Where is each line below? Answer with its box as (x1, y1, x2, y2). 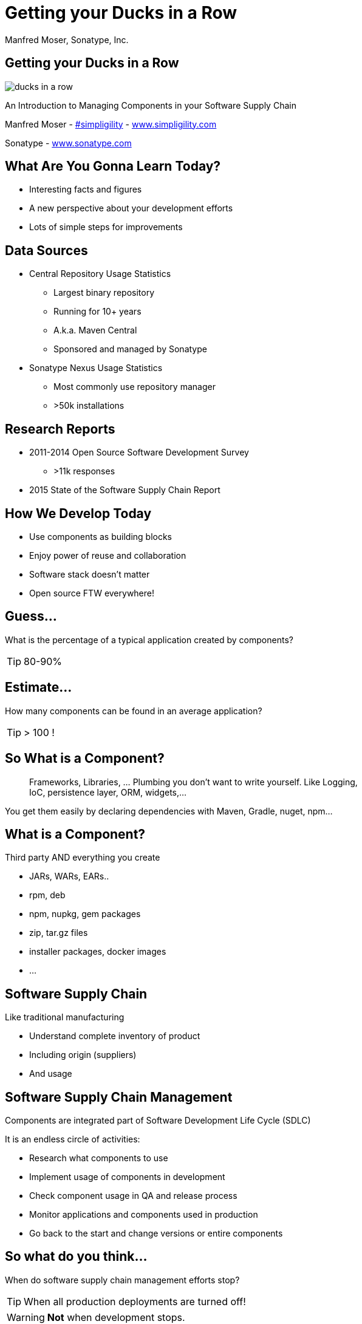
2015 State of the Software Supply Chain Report (29, 485, 220, 496)
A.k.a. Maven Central (53, 325, 137, 336)
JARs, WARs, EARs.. (29, 871, 109, 882)
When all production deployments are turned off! (24, 1295, 246, 1308)
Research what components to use (29, 1153, 168, 1164)
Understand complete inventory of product (29, 1031, 200, 1042)
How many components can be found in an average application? (5, 705, 262, 716)
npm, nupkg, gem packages (29, 909, 141, 920)
